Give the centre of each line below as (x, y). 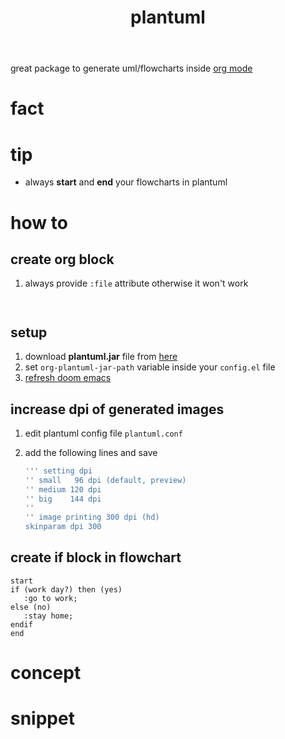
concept (46, 673)
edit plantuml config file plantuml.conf (103, 433)
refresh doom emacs (68, 378)
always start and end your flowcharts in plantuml (126, 182)
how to (39, 222)
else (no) (31, 607)
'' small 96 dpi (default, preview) (105, 480)
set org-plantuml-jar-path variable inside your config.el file (150, 367)
